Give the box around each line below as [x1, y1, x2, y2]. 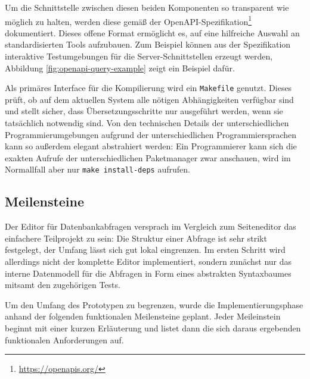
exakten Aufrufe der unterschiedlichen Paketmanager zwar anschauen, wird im [5, 151, 291, 164]
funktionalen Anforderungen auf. [5, 333, 124, 346]
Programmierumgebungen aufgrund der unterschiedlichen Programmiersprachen [5, 128, 297, 140]
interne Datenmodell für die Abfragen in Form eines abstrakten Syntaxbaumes [5, 267, 292, 279]
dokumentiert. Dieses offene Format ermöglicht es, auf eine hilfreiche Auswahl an [5, 26, 300, 39]
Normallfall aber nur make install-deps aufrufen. [5, 163, 190, 176]
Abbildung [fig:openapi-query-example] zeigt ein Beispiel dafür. [5, 61, 235, 74]
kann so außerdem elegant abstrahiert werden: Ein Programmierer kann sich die [5, 140, 297, 152]
